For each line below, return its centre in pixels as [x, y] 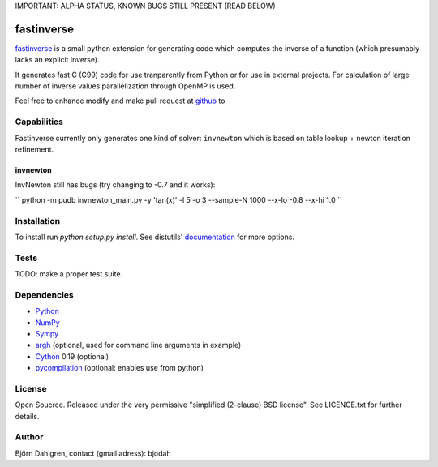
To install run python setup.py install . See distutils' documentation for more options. [155, 237]
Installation [38, 221]
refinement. [34, 149]
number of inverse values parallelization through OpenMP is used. [125, 86]
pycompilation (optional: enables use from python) [120, 368]
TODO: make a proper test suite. [69, 274]
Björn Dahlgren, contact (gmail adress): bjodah [93, 453]
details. [27, 416]
